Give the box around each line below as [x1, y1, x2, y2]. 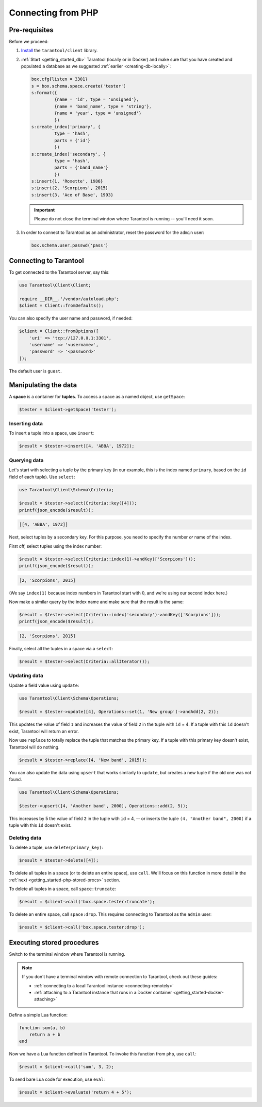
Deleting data [9, 834, 41, 841]
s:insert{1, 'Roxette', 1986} [31, 179, 103, 184]
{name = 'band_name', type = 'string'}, [54, 104, 152, 109]
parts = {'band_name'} [54, 165, 109, 170]
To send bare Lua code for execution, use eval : [9, 1076, 105, 1082]
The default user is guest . [9, 368, 62, 374]
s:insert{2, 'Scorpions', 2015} [31, 185, 109, 191]
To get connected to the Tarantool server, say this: [9, 269, 110, 275]
